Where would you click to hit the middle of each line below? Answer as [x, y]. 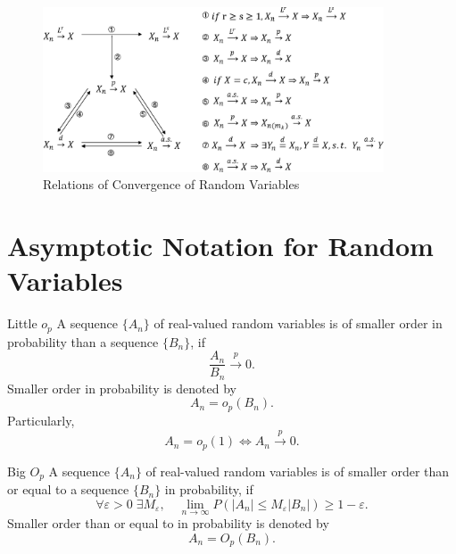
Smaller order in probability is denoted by [122, 388]
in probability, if [209, 489]
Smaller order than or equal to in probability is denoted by [168, 523]
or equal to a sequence [68, 489]
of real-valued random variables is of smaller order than [298, 471]
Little [22, 323]
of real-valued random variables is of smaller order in [298, 323]
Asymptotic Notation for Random [220, 246]
